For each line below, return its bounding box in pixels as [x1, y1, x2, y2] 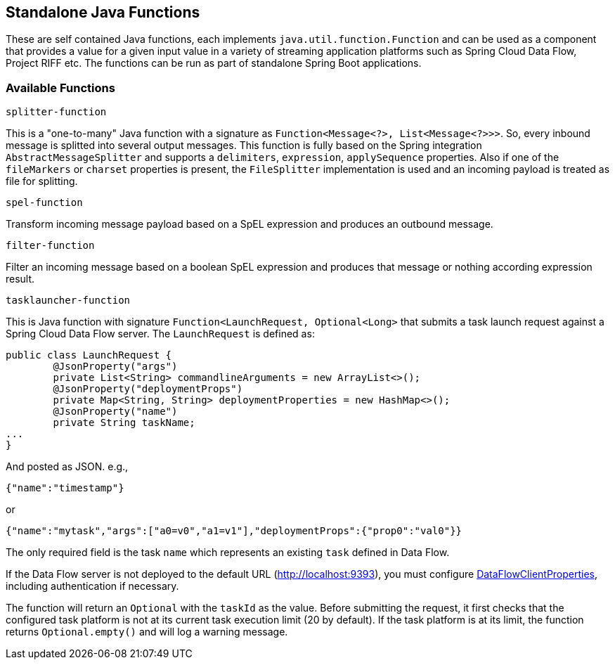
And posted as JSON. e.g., [6, 460, 129, 473]
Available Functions [6, 80, 115, 95]
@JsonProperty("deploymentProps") [53, 383, 243, 395]
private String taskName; [53, 417, 195, 429]
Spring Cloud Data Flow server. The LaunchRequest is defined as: [6, 328, 315, 340]
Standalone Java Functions [6, 4, 200, 21]
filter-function [6, 240, 95, 252]
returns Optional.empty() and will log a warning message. [6, 626, 288, 638]
